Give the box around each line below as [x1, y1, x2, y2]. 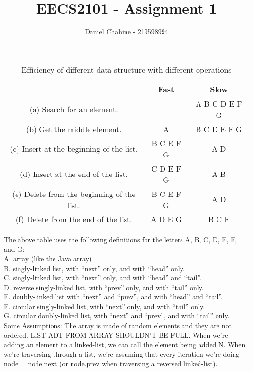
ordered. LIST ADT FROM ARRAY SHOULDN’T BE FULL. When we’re [4, 330, 228, 340]
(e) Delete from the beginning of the [12, 188, 136, 199]
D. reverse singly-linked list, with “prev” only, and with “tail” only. [4, 282, 204, 292]
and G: [4, 244, 25, 254]
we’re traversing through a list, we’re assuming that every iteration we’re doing [4, 349, 239, 359]
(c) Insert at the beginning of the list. [10, 143, 138, 155]
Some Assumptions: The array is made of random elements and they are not [4, 320, 232, 331]
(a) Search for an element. [29, 103, 118, 115]
